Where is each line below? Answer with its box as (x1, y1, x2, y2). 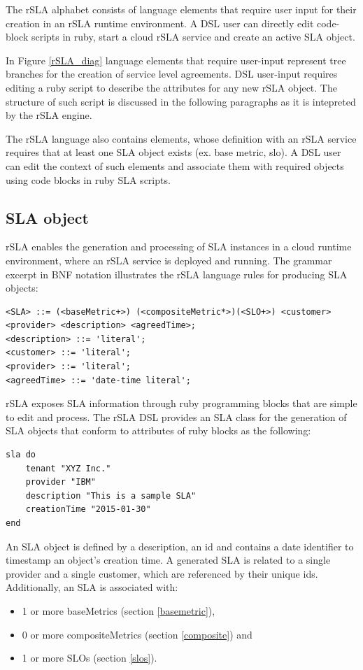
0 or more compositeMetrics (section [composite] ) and (22, 627, 252, 641)
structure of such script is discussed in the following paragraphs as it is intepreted (6, 94, 356, 108)
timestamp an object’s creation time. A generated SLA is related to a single (6, 553, 331, 567)
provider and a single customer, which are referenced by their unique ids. (6, 566, 318, 580)
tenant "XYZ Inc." (25, 463, 111, 473)
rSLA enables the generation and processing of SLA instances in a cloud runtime (6, 239, 352, 254)
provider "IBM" (25, 477, 96, 487)
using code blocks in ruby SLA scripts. (6, 172, 171, 187)
